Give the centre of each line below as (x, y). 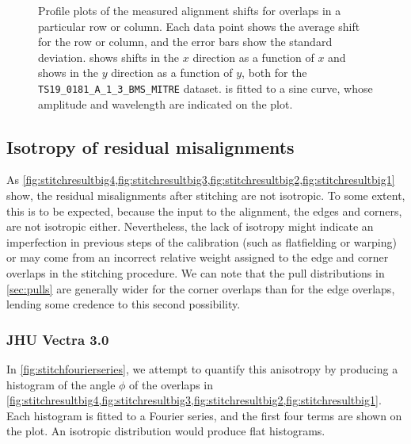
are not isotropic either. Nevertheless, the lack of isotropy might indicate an (190, 226)
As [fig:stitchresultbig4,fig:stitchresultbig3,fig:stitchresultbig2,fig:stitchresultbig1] (201, 180)
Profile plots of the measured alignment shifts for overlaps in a (190, 10)
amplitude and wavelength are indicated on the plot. (166, 103)
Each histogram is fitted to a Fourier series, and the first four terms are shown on (204, 415)
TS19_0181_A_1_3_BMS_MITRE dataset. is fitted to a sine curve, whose (205, 88)
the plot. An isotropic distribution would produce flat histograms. (166, 431)
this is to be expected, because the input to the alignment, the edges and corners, (204, 211)
